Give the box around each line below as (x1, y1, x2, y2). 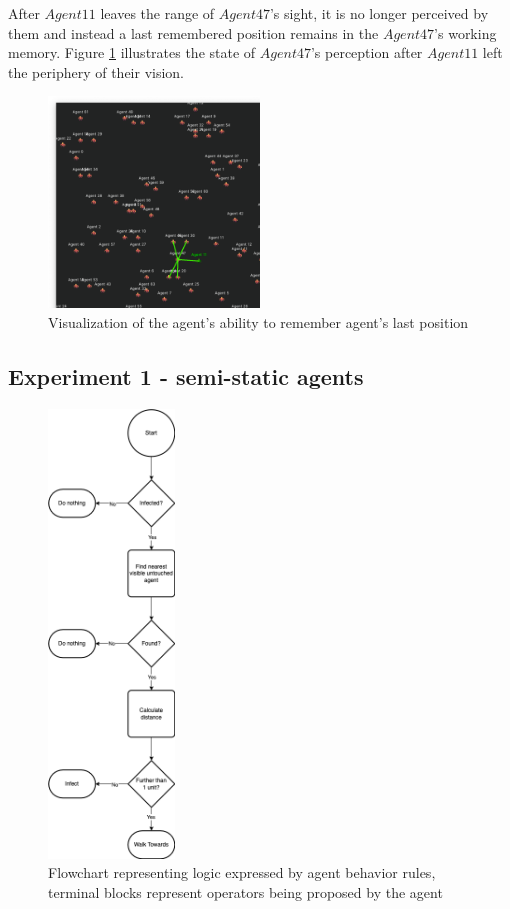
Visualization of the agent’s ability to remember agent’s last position (48, 311, 469, 332)
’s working (434, 22, 497, 43)
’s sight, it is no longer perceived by (269, 3, 489, 23)
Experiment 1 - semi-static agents (8, 360, 364, 391)
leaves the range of (100, 3, 215, 23)
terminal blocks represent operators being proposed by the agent (48, 881, 443, 902)
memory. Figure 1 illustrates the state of (8, 42, 256, 63)
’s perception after (310, 42, 423, 63)
